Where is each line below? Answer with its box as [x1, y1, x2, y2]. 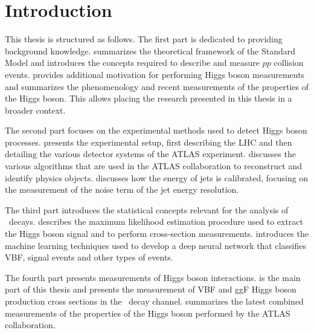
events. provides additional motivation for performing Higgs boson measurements [5, 68, 305, 80]
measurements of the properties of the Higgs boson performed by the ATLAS [5, 306, 290, 319]
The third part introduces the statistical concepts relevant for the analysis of [5, 203, 289, 216]
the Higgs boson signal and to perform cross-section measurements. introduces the [5, 227, 309, 240]
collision [274, 56, 304, 69]
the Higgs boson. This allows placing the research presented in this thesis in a [5, 92, 292, 105]
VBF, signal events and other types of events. [5, 251, 173, 263]
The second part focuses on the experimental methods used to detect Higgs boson [5, 124, 307, 137]
